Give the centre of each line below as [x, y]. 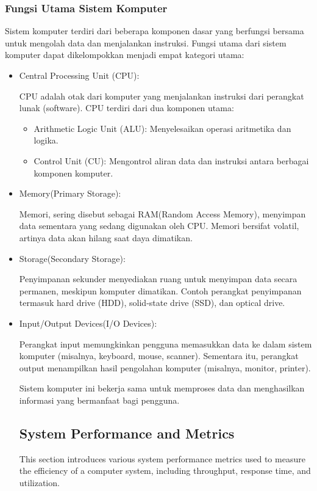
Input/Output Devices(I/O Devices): [88, 323]
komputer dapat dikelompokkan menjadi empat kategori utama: [125, 55]
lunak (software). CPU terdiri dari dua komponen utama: [126, 108]
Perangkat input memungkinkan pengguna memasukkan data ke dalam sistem [166, 344]
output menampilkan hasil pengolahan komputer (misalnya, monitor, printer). [165, 367]
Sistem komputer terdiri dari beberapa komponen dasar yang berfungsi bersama [155, 31]
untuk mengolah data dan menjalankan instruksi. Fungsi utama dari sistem [146, 42]
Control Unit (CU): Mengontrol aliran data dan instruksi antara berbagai [171, 160]
